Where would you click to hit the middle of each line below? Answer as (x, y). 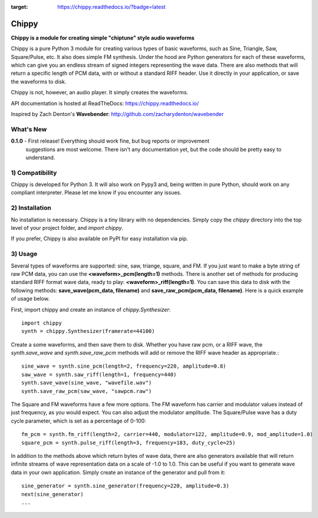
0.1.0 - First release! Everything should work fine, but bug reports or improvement (110, 141)
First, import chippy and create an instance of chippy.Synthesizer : (91, 309)
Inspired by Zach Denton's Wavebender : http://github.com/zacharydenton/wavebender (117, 114)
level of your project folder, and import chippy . (67, 228)
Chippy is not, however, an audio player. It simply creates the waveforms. (100, 93)
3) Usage (24, 254)
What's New (29, 129)
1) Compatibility (34, 173)
